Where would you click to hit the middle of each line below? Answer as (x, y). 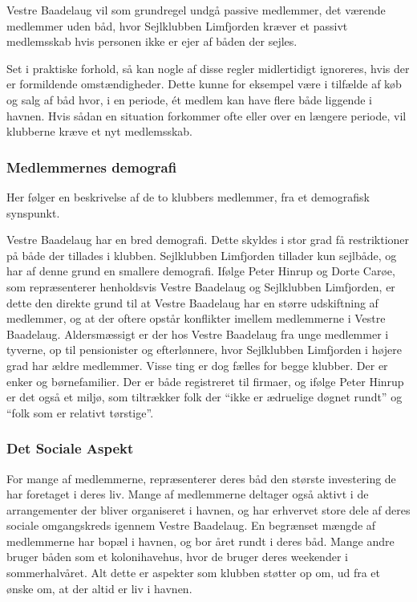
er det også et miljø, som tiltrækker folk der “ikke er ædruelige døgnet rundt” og (204, 397)
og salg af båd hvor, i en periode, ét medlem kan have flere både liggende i (189, 99)
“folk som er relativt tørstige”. (80, 412)
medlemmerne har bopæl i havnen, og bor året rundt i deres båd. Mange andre (200, 541)
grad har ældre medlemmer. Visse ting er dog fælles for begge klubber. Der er (197, 365)
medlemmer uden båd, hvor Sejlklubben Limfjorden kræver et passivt (177, 25)
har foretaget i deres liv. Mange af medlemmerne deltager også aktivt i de (188, 494)
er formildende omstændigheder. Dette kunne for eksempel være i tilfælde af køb (204, 84)
